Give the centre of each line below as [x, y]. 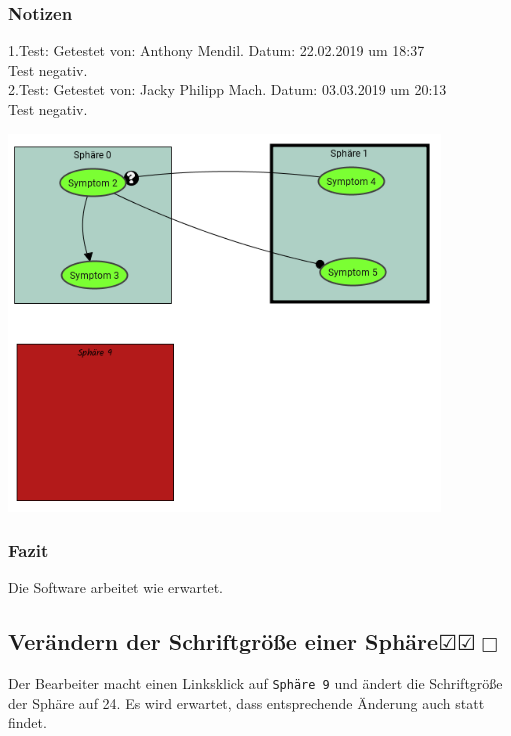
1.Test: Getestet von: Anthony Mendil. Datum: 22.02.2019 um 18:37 [216, 50]
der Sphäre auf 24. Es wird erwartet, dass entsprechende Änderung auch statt [246, 702]
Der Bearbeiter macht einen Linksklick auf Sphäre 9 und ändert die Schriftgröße [255, 683]
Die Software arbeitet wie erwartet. [115, 587]
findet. [27, 722]
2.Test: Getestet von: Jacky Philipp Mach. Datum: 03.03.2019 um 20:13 [227, 89]
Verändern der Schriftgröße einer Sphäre [223, 641]
